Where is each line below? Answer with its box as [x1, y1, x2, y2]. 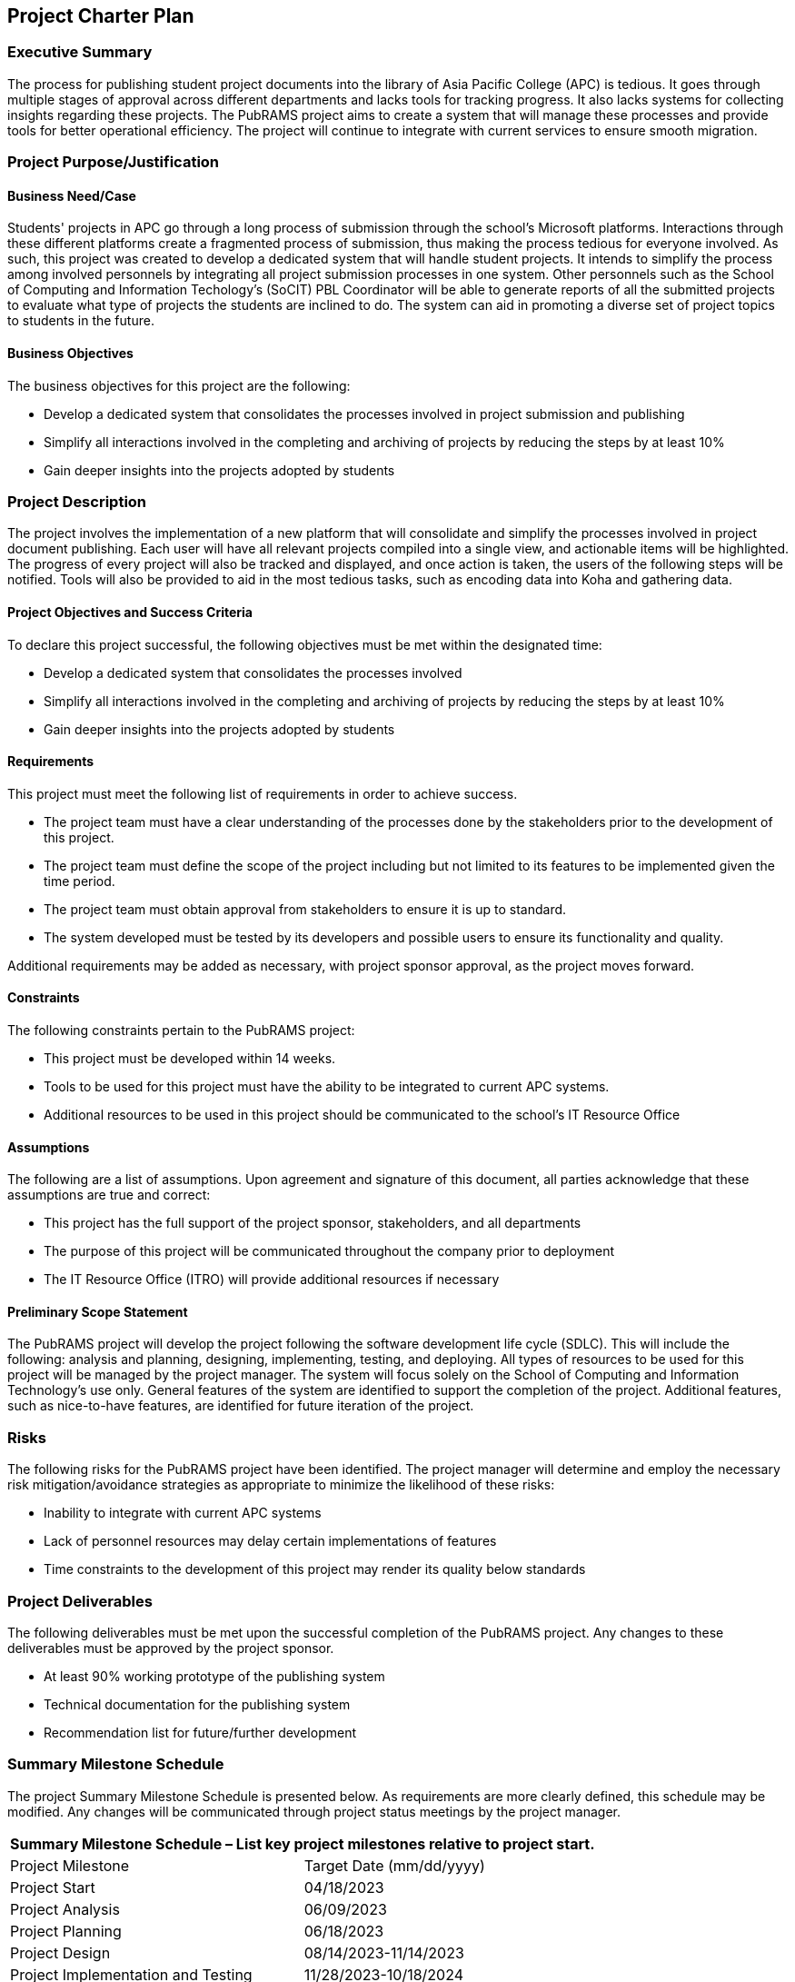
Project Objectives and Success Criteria [7, 603, 253, 620]
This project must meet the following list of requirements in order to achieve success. [7, 785, 518, 802]
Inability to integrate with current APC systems [44, 1505, 322, 1521]
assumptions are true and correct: [7, 1187, 211, 1203]
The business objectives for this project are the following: [7, 377, 351, 393]
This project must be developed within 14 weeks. [44, 1051, 336, 1067]
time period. [44, 872, 115, 889]
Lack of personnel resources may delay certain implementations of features [44, 1533, 497, 1549]
